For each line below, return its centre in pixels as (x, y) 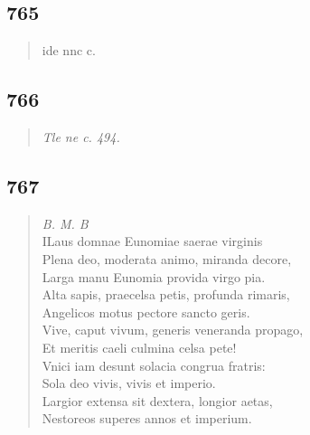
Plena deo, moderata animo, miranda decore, (167, 258)
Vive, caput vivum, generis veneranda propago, (173, 330)
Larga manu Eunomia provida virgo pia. (154, 276)
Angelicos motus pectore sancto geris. (146, 312)
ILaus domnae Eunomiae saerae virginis (152, 241)
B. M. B (65, 223)
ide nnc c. (69, 50)
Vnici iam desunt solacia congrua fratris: (154, 365)
